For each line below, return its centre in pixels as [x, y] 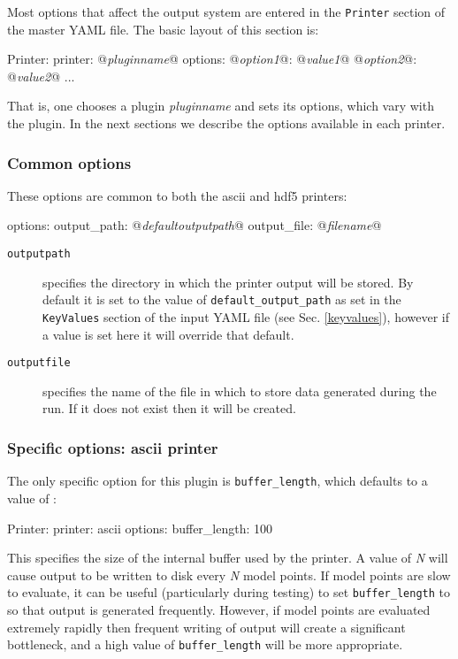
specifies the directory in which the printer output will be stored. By [228, 282]
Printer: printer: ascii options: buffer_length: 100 [140, 528]
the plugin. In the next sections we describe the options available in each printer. [226, 123]
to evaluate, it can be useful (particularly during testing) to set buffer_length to [229, 592]
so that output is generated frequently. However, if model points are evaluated [219, 609]
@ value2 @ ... [41, 76]
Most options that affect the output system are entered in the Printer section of [226, 11]
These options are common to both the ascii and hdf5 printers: [177, 195]
